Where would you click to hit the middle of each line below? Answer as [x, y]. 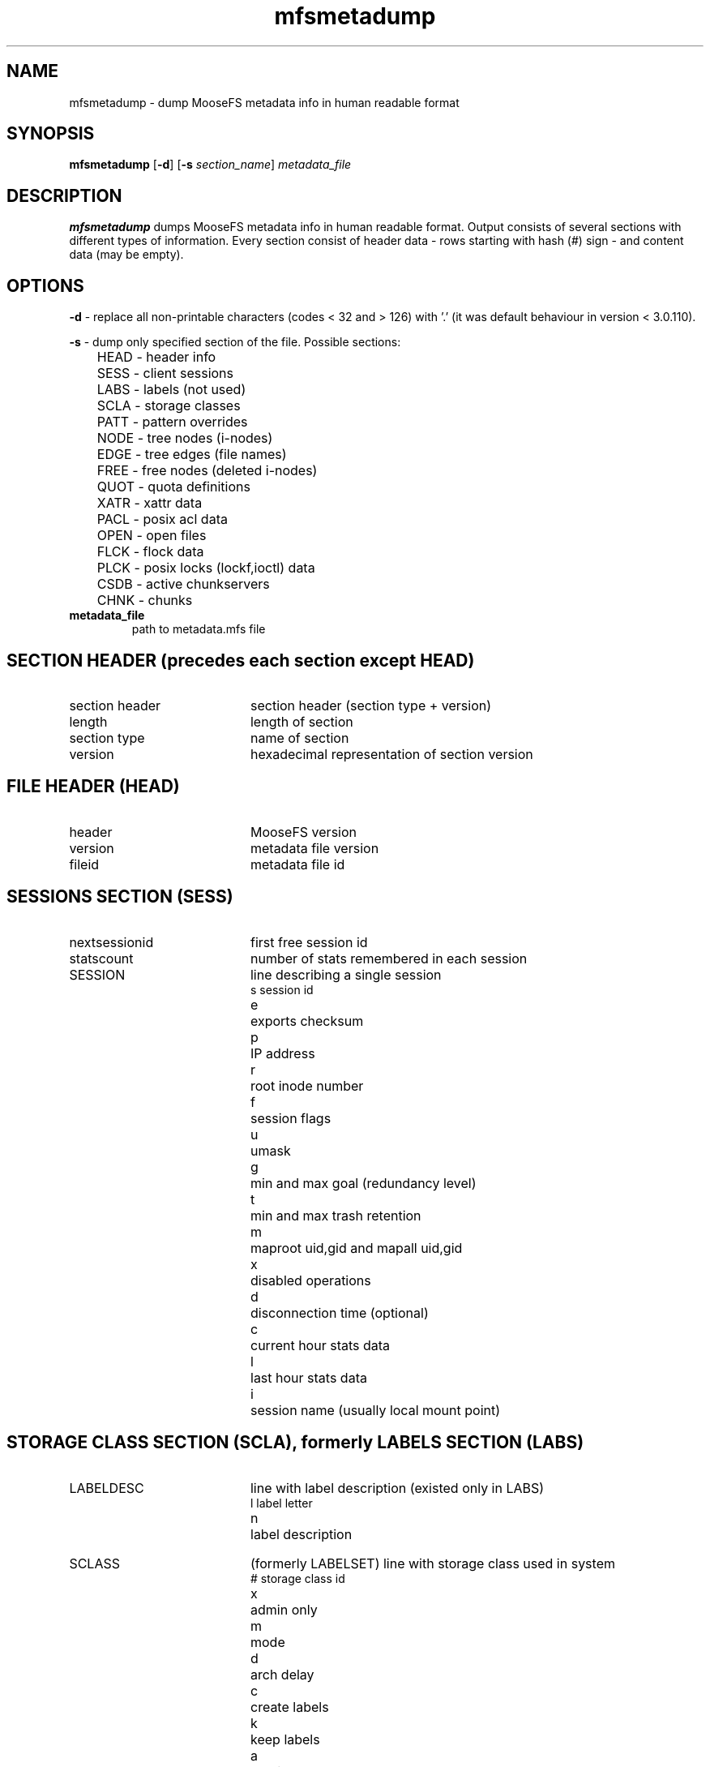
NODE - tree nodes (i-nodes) [185, 438]
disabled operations [311, 1280]
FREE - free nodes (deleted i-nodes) [207, 471]
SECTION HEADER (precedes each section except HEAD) [241, 660]
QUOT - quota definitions [173, 487]
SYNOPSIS [51, 134]
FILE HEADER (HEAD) [93, 787]
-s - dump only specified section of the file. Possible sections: [235, 342]
